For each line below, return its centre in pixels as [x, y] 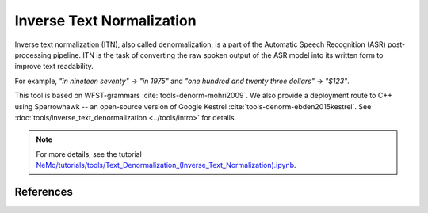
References [44, 191]
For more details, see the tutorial [89, 154]
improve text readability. [54, 67]
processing [33, 55]
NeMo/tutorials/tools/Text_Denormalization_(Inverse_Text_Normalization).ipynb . [166, 165]
